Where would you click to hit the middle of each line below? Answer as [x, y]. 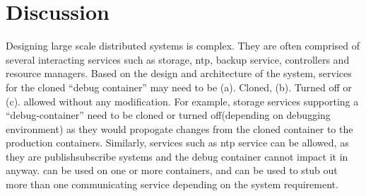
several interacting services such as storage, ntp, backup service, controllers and [178, 59]
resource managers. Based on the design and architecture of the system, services [179, 73]
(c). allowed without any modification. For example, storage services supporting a [182, 101]
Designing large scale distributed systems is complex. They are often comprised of [183, 46]
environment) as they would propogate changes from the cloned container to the [179, 128]
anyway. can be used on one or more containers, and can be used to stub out [172, 170]
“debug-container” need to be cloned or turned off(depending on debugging [168, 115]
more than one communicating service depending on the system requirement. [172, 184]
